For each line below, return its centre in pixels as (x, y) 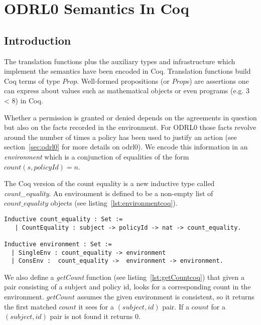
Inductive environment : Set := (58, 244)
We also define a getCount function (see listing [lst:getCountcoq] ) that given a (124, 277)
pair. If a (176, 306)
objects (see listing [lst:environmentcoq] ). (114, 203)
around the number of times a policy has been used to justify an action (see (121, 137)
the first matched (30, 306)
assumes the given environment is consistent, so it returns (166, 297)
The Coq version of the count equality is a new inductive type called (109, 183)
